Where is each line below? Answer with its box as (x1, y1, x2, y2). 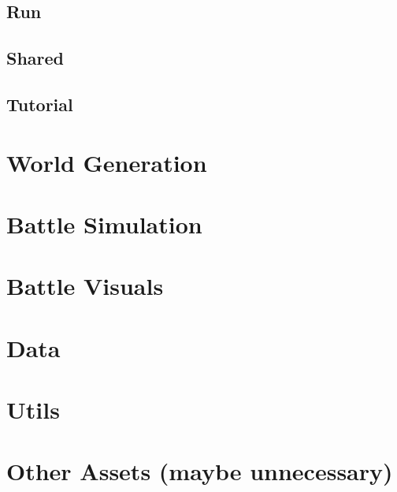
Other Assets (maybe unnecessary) (6, 455, 393, 487)
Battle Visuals (6, 270, 164, 302)
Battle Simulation (6, 207, 202, 240)
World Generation (6, 146, 207, 178)
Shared (6, 46, 65, 70)
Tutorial (6, 91, 73, 116)
